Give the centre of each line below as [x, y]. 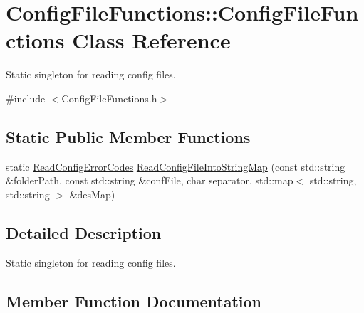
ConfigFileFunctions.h [109, 98]
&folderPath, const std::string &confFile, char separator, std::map [150, 180]
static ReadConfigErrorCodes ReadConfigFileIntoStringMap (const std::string [176, 166]
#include [26, 98]
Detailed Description [84, 232]
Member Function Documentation [134, 301]
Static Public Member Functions [128, 136]
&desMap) [92, 194]
